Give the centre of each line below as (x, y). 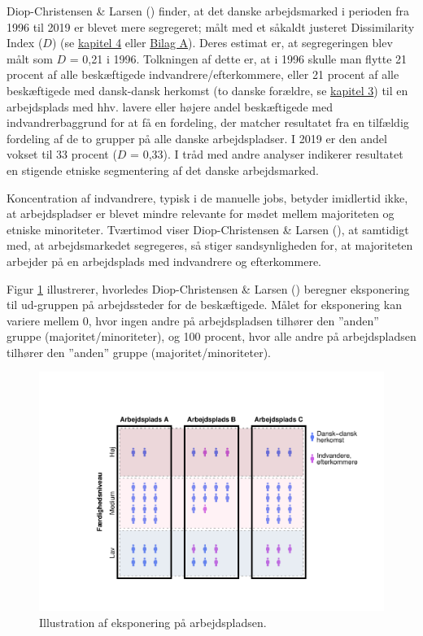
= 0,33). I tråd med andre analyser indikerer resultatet (267, 154)
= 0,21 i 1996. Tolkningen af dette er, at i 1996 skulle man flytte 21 (238, 58)
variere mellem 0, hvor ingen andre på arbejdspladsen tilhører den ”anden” (193, 320)
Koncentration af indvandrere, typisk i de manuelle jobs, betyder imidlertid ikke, (207, 197)
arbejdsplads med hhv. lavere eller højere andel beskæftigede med (170, 106)
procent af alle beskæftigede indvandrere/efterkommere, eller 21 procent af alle (203, 74)
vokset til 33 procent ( (62, 154)
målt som (30, 58)
